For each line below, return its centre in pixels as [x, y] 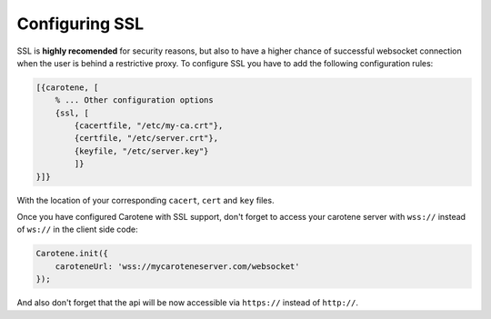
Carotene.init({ [72, 254]
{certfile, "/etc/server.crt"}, [146, 138]
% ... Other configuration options [134, 100]
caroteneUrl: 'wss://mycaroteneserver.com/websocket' [177, 266]
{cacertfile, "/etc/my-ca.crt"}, [149, 126]
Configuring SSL [80, 24]
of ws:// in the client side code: [77, 229]
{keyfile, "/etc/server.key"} [141, 151]
